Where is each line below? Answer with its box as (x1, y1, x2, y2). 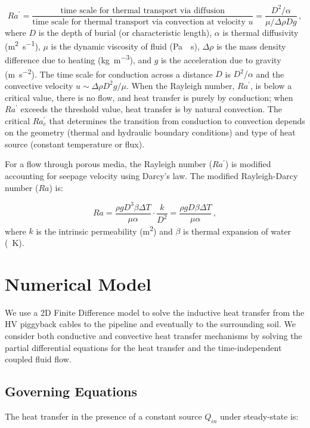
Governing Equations (5, 382, 138, 401)
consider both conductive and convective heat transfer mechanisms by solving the (5, 329, 302, 341)
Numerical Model (5, 271, 151, 295)
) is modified (225, 158, 271, 170)
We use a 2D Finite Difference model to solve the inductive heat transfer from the (5, 306, 305, 318)
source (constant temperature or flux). (5, 137, 145, 150)
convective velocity (5, 79, 73, 91)
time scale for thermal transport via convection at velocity (32, 17, 246, 26)
